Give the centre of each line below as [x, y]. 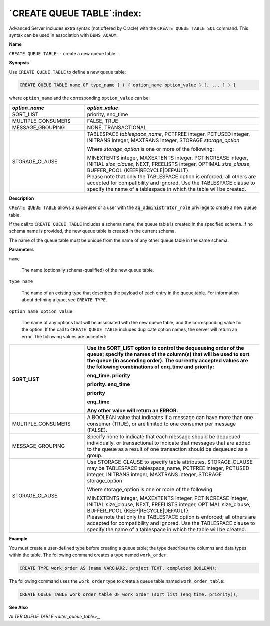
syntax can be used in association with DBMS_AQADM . [64, 35]
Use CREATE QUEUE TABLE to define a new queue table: [68, 72]
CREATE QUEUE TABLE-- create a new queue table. [63, 53]
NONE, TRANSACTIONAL [117, 127]
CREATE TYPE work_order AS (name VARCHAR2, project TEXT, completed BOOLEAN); [118, 568]
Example [18, 539]
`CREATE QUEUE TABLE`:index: [75, 13]
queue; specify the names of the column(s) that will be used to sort [168, 354]
